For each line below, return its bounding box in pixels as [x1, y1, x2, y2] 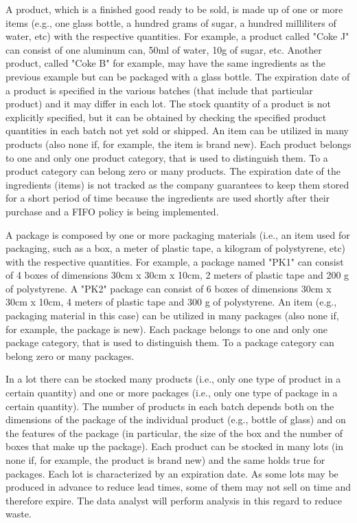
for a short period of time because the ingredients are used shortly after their [5, 191, 330, 205]
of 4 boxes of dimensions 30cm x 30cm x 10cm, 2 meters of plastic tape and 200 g [5, 268, 349, 282]
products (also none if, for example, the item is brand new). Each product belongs [5, 136, 352, 151]
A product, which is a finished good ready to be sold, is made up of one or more [5, 2, 343, 16]
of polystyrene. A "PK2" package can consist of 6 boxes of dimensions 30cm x [5, 281, 332, 295]
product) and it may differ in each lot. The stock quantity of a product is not [5, 96, 331, 111]
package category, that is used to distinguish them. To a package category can [5, 335, 334, 350]
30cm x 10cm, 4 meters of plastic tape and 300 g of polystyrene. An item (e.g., [5, 295, 337, 309]
